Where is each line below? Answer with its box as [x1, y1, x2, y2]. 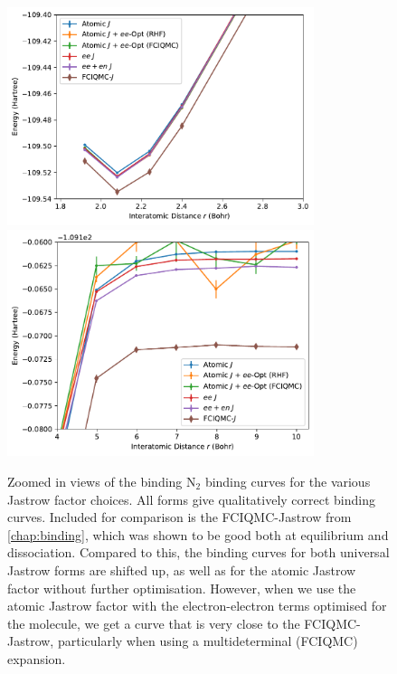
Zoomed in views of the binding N [7, 472, 196, 490]
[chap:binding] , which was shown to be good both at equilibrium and [7, 525, 389, 544]
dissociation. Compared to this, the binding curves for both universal [7, 543, 390, 562]
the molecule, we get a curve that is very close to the [7, 613, 300, 632]
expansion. [7, 649, 66, 668]
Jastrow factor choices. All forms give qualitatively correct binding [7, 489, 376, 508]
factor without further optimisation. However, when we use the [7, 578, 356, 597]
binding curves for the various [204, 472, 371, 490]
